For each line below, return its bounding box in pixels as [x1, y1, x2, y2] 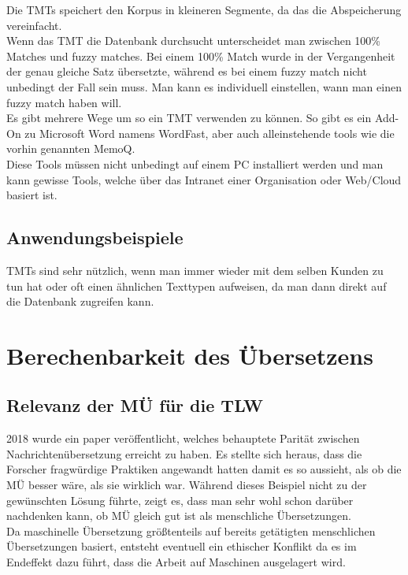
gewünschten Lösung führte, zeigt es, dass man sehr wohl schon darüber [6, 492, 354, 508]
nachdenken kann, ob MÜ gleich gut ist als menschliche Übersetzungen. [6, 507, 351, 524]
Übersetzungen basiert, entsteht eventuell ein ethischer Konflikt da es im [6, 538, 357, 555]
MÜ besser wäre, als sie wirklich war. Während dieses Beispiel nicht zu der [6, 477, 367, 493]
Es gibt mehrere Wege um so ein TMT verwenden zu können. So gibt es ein [6, 109, 372, 126]
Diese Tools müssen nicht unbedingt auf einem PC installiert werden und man [6, 155, 384, 172]
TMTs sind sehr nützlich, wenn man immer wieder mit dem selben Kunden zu [6, 262, 384, 278]
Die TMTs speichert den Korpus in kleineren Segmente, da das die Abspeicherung [6, 2, 402, 17]
